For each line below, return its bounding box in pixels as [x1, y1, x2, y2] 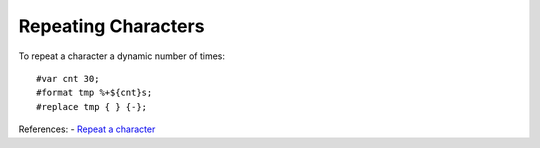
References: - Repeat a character [18, 123, 156, 135]
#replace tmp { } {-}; [36, 101, 148, 112]
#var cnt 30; [36, 73, 100, 84]
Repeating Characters [18, 15, 205, 37]
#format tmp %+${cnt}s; [36, 87, 153, 99]
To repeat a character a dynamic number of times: [18, 50, 225, 62]
